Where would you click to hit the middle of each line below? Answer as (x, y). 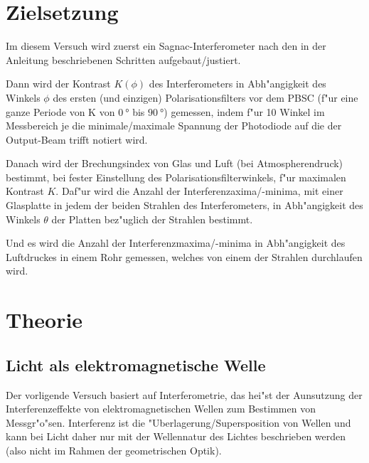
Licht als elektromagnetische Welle (136, 364)
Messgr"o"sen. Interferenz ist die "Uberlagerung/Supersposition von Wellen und (178, 422)
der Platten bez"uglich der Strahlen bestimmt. (152, 219)
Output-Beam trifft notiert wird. (77, 139)
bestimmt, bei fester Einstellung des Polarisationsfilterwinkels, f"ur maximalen (176, 177)
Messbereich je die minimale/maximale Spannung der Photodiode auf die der (174, 126)
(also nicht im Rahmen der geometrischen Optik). (114, 450)
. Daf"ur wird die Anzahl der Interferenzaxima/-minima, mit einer (199, 191)
